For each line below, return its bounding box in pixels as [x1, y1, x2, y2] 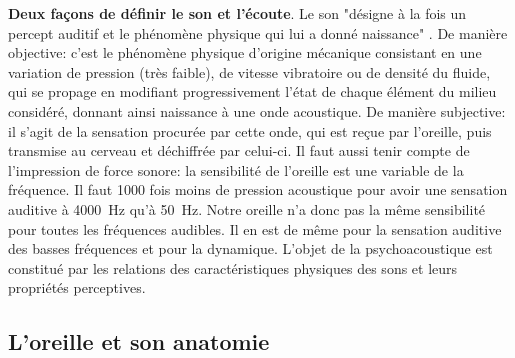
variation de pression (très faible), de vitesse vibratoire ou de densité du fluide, [8, 61, 491, 82]
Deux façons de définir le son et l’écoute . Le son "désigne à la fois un [8, 3, 467, 23]
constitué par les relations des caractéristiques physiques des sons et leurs [8, 257, 458, 278]
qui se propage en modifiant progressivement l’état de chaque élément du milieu [8, 81, 497, 102]
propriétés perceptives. [8, 277, 146, 298]
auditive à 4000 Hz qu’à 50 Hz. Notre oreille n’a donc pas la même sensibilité [8, 198, 486, 219]
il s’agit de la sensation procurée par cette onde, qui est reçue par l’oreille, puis [8, 120, 492, 141]
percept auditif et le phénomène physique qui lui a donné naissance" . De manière [8, 22, 508, 43]
